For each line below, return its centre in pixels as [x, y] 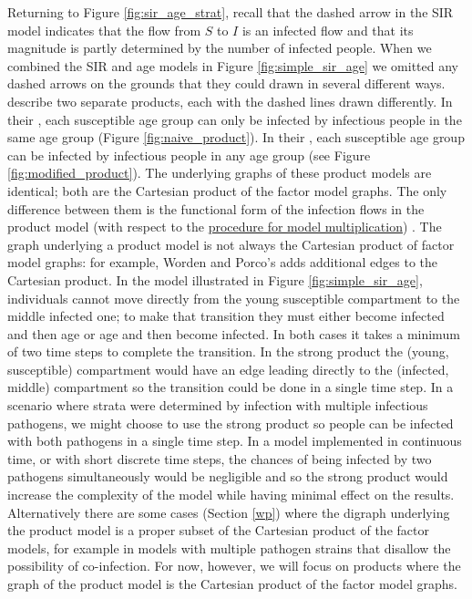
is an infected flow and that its [328, 30]
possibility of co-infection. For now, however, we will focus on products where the [234, 566]
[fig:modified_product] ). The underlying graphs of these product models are [220, 173]
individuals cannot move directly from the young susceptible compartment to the [234, 298]
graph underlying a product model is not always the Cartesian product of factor [231, 244]
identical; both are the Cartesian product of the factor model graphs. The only [227, 190]
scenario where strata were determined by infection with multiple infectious [218, 405]
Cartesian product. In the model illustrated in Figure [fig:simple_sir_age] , [215, 279]
